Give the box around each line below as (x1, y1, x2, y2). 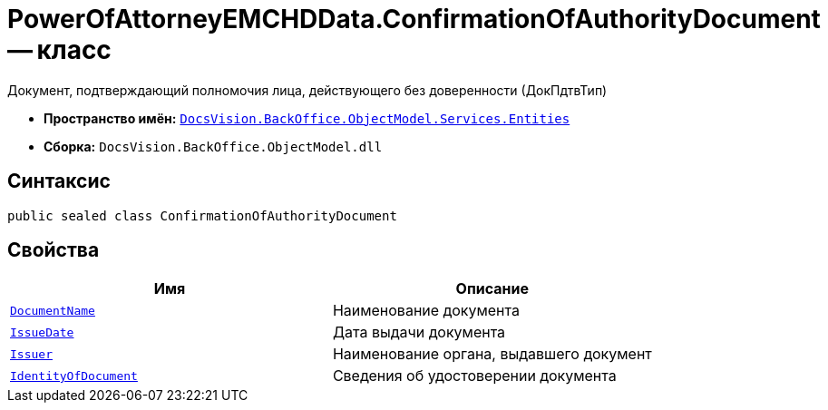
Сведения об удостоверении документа (332, 366, 617, 386)
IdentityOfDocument (10, 368, 138, 383)
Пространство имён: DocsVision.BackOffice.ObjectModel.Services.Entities (44, 110, 570, 126)
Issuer (10, 347, 53, 361)
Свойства (7, 239, 100, 262)
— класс (7, 34, 112, 65)
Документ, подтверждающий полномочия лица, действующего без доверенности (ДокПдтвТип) (7, 82, 608, 98)
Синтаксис (7, 170, 111, 193)
